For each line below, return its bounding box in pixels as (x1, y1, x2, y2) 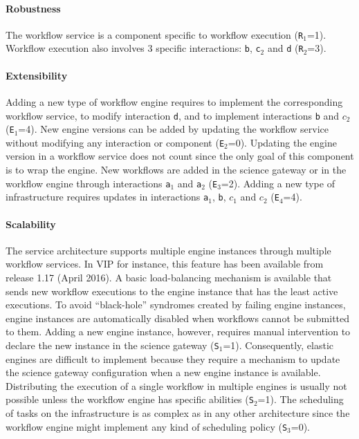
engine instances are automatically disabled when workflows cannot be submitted (6, 310, 350, 325)
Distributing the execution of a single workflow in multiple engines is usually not (6, 378, 347, 393)
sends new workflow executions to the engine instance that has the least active (6, 283, 338, 298)
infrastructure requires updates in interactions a (6, 189, 209, 204)
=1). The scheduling (257, 392, 344, 407)
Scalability (6, 216, 56, 231)
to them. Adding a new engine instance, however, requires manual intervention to (6, 324, 351, 339)
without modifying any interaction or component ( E (6, 135, 225, 149)
